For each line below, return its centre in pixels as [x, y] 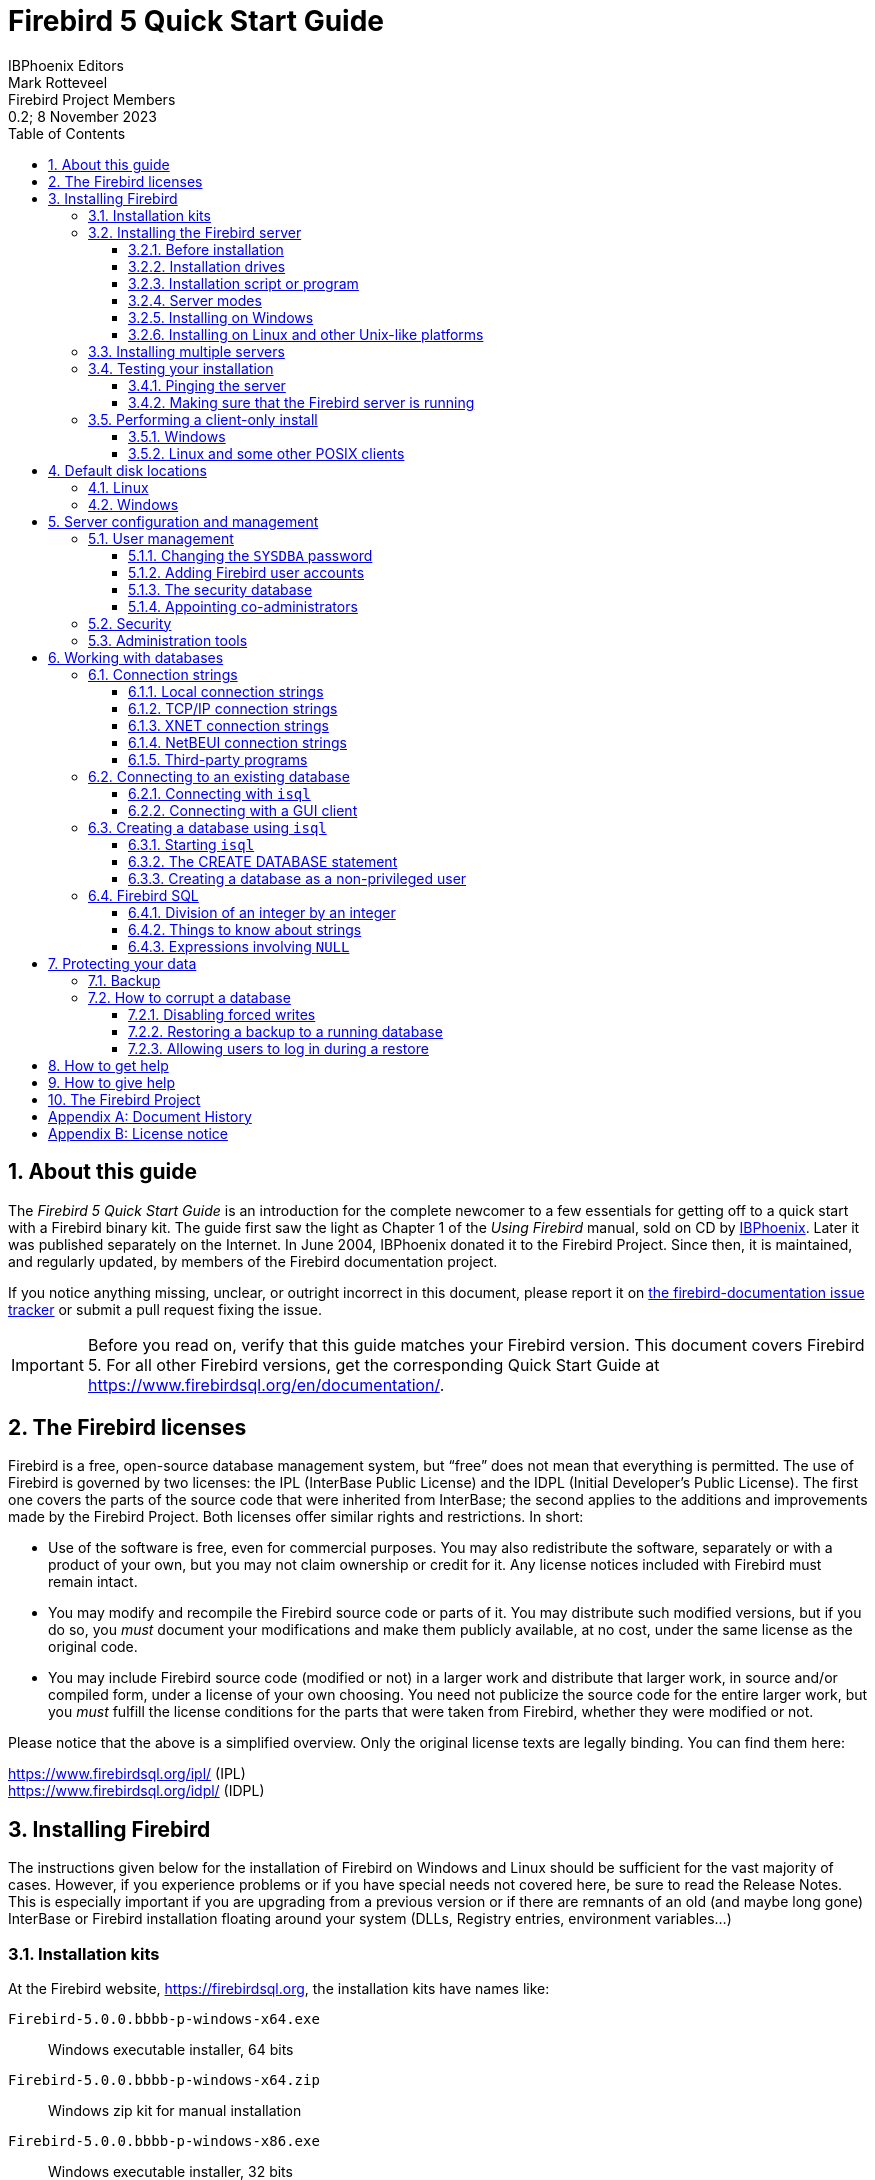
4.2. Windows [133, 504]
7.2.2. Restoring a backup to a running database [285, 1031]
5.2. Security [130, 623]
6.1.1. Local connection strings [226, 691]
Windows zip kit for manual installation [175, 2111]
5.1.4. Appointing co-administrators [243, 606]
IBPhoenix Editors [66, 65]
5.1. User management [161, 538]
